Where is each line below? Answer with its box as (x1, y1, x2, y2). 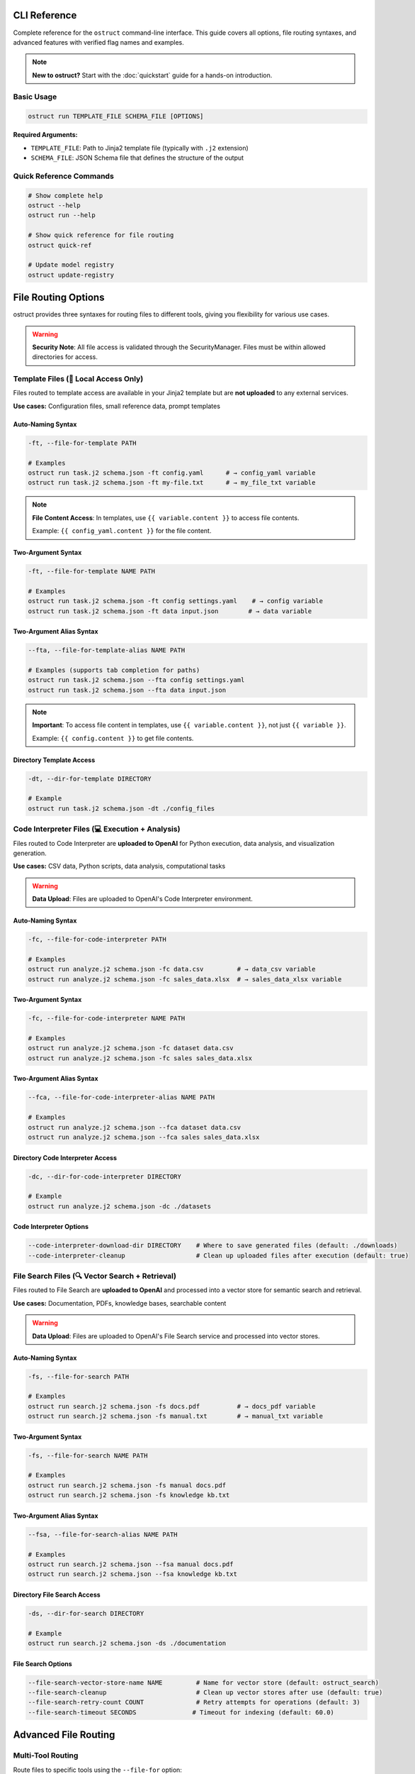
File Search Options (13, 1659, 72, 1668)
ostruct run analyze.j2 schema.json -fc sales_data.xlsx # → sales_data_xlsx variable (28, 975, 342, 983)
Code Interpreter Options (13, 1223, 89, 1231)
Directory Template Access (13, 756, 96, 764)
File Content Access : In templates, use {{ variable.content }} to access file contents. (32, 513, 300, 522)
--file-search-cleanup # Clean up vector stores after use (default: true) (28, 1689, 383, 1697)
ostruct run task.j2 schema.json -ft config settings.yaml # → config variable (28, 597, 324, 605)
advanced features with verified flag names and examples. (13, 38, 184, 46)
